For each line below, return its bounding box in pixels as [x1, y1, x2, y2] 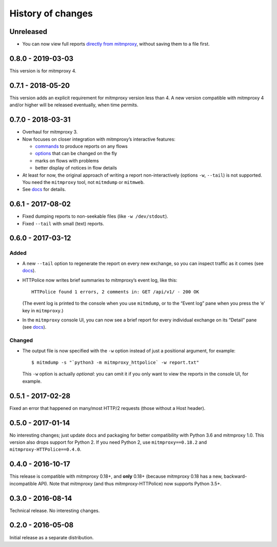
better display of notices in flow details [35, 165, 117, 171]
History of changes [9, 8, 93, 19]
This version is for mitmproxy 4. [9, 67, 76, 74]
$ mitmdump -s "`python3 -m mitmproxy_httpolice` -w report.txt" [31, 360, 200, 366]
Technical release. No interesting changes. [9, 507, 100, 514]
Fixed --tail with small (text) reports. [22, 220, 105, 227]
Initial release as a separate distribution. [9, 534, 94, 540]
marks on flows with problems [35, 157, 100, 164]
